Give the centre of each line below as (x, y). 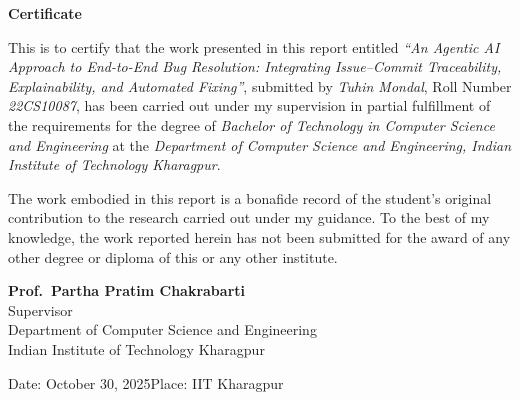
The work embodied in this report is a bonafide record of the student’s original (250, 197)
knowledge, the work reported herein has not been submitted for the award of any (259, 236)
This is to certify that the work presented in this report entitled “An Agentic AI (254, 46)
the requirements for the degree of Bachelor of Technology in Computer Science (251, 124)
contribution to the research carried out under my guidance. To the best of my (249, 217)
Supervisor (40, 309)
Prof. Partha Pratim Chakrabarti (126, 290)
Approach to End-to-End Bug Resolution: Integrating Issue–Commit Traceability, (255, 66)
